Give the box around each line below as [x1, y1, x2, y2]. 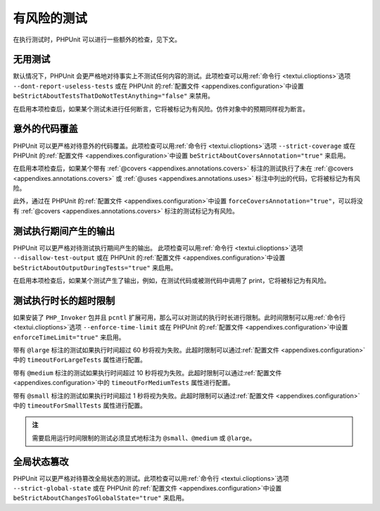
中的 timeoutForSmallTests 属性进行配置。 [13, 401, 147, 410]
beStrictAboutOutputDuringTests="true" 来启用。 [13, 263, 177, 272]
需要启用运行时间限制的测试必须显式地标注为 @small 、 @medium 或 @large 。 [32, 434, 256, 442]
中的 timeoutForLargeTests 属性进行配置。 [13, 355, 147, 364]
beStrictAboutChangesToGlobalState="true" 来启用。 [13, 493, 189, 503]
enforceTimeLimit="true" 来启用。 [13, 333, 125, 341]
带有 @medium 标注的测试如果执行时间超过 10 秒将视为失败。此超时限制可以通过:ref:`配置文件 [13, 368, 282, 377]
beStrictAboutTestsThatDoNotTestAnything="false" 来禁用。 [13, 92, 215, 100]
